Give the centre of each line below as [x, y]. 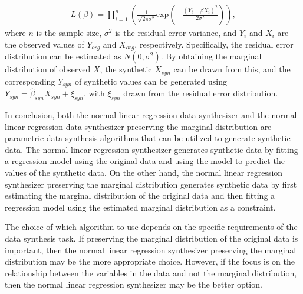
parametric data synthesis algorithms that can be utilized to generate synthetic [148, 138]
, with [94, 93]
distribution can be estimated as [63, 56]
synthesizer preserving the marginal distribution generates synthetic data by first [151, 184]
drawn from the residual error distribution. [201, 93]
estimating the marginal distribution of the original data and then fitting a [140, 196]
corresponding [30, 81]
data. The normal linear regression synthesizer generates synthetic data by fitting [151, 149]
